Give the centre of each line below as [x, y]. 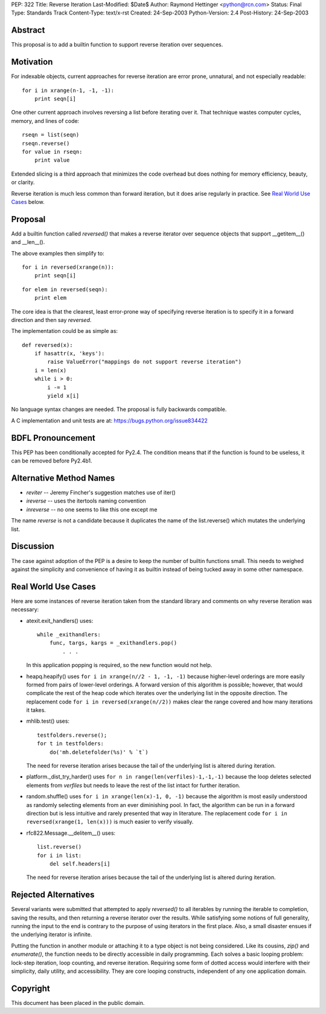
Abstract [28, 30]
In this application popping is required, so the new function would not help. [119, 665]
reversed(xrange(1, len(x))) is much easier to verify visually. [110, 822]
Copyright [31, 988]
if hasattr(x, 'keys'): [69, 354]
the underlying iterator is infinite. [52, 935]
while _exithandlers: [69, 634]
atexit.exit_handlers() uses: [60, 621]
